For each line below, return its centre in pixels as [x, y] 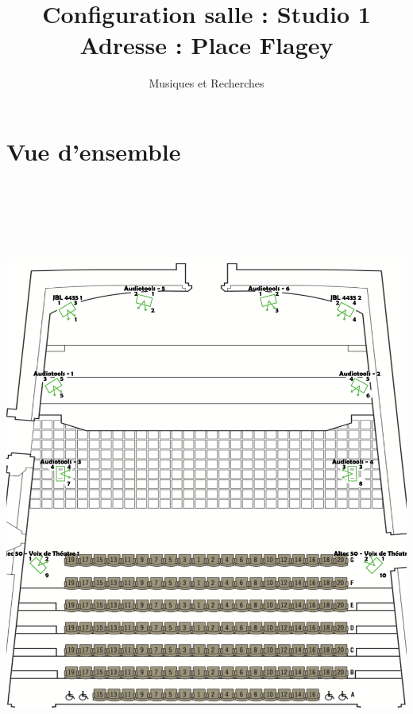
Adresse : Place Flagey [206, 45]
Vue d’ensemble [94, 151]
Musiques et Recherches [206, 83]
